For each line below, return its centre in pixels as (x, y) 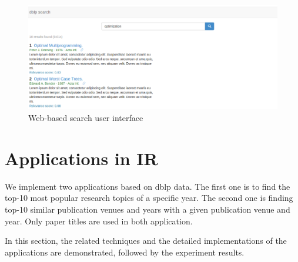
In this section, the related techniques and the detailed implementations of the (146, 241)
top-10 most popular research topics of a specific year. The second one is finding (149, 198)
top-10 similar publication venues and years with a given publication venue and (148, 209)
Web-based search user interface (86, 118)
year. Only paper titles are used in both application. (99, 221)
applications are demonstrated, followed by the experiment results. (125, 252)
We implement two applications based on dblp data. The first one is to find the (148, 186)
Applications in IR (81, 158)
